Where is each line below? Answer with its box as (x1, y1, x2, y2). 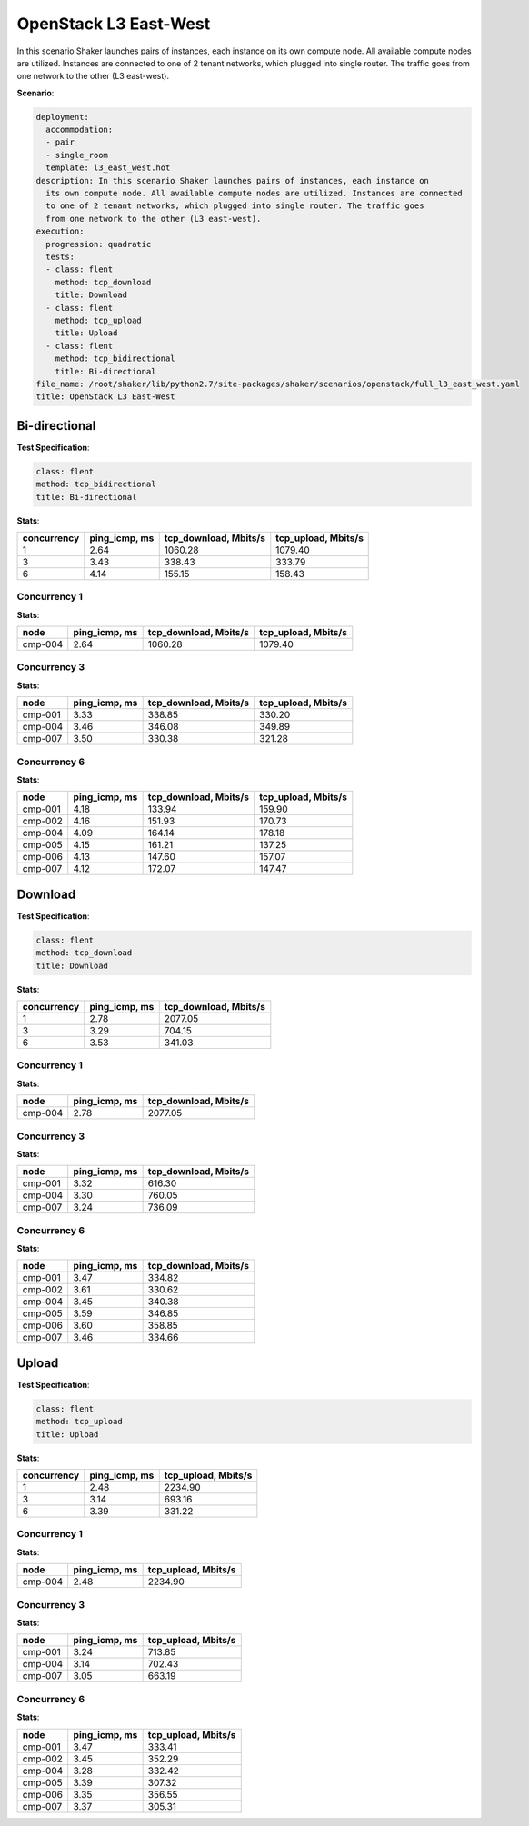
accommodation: (45, 125, 114, 135)
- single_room (45, 150, 109, 160)
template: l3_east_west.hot (45, 163, 171, 173)
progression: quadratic (45, 239, 152, 249)
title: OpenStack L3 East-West (35, 392, 176, 402)
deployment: (35, 112, 90, 122)
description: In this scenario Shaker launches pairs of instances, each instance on (35, 175, 429, 185)
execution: (35, 226, 85, 236)
